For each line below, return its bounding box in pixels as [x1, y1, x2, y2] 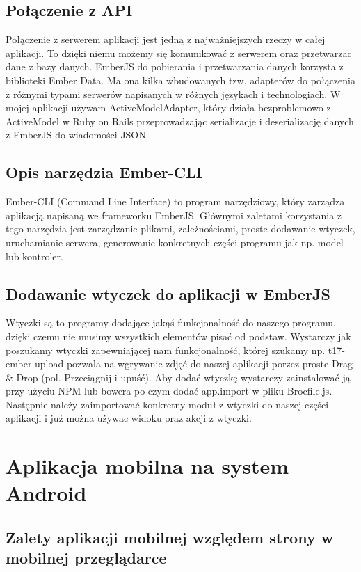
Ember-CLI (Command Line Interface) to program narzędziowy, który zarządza [6, 194, 345, 209]
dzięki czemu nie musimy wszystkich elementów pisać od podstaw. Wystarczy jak [6, 328, 351, 343]
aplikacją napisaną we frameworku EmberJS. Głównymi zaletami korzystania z [6, 207, 342, 222]
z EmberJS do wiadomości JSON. [6, 127, 149, 142]
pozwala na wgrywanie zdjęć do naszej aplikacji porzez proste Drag [66, 356, 353, 371]
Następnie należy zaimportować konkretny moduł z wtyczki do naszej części [6, 397, 329, 411]
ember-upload [6, 356, 64, 371]
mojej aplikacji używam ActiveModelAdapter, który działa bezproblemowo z [6, 100, 331, 115]
